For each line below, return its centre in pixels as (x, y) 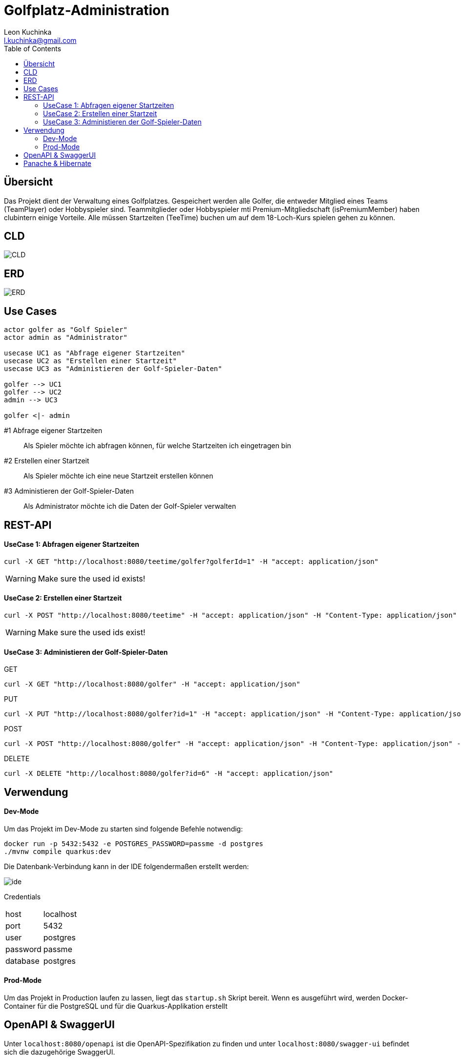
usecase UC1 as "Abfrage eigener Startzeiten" (94, 353)
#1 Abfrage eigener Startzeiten (53, 431)
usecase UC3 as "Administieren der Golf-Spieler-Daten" (113, 369)
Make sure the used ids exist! (92, 632)
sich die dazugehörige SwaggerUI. (60, 1052)
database (22, 961)
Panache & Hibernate (58, 163)
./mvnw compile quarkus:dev (58, 851)
